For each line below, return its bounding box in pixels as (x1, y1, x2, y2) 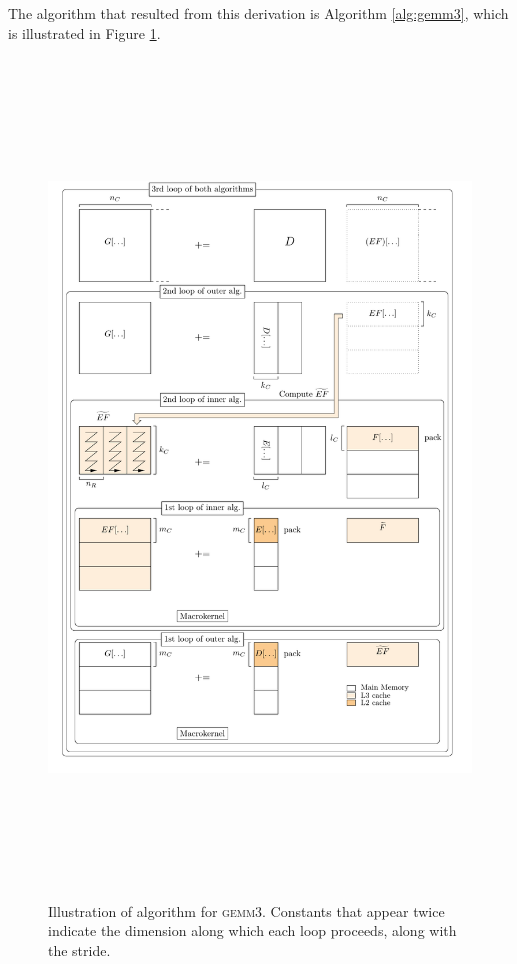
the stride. (48, 939, 111, 960)
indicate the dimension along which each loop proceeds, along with (48, 920, 457, 941)
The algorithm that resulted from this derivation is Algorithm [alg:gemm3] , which (8, 3, 509, 23)
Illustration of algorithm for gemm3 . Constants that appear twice (48, 900, 445, 921)
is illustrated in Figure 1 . (8, 22, 161, 43)
